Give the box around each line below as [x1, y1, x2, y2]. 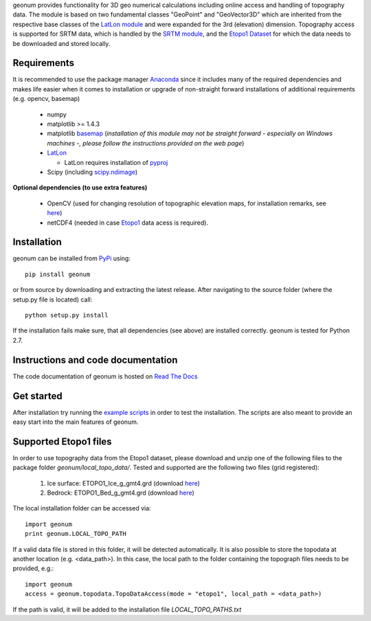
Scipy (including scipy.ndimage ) [47, 168, 138, 176]
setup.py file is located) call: [12, 295, 93, 304]
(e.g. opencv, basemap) [12, 95, 80, 103]
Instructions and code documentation [12, 354, 178, 365]
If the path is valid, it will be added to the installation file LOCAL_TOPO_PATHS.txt [12, 605, 242, 613]
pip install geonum [25, 270, 91, 278]
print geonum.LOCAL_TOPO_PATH [25, 530, 127, 538]
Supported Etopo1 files [12, 436, 113, 447]
